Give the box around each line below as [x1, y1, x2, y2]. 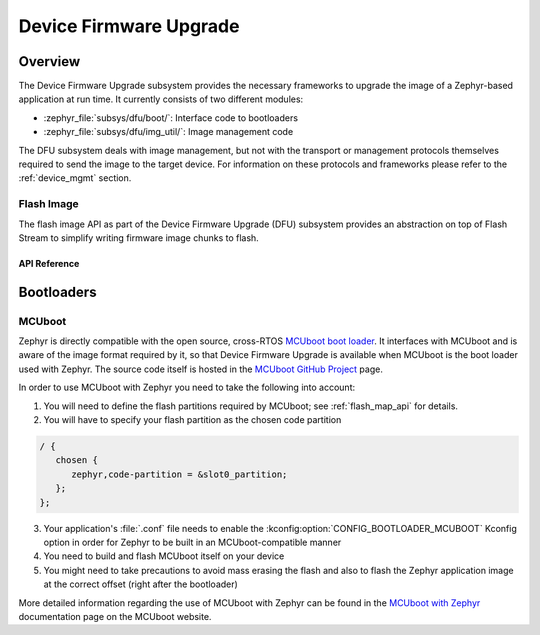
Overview [18, 53, 81, 70]
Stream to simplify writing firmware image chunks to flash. [18, 231, 259, 244]
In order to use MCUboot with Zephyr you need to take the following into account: [18, 381, 355, 394]
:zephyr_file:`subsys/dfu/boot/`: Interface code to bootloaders [43, 111, 299, 124]
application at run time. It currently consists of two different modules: [18, 93, 304, 105]
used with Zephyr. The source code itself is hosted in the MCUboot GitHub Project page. [18, 363, 384, 375]
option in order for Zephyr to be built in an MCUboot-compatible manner [43, 536, 342, 548]
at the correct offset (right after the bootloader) [43, 578, 239, 590]
